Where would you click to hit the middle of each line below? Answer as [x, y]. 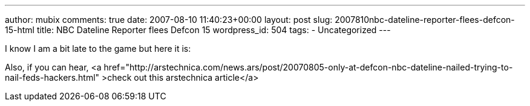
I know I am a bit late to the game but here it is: [98, 48]
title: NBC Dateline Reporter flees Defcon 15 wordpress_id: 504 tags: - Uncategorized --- [214, 30]
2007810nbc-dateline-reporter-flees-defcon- [425, 20]
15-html [20, 30]
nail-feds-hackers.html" [52, 77]
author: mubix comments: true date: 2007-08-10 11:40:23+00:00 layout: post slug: [169, 20]
